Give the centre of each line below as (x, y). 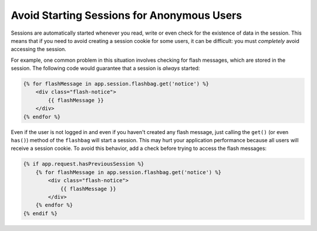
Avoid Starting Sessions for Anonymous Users (127, 15)
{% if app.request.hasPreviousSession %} (84, 164)
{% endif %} (41, 213)
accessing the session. (39, 49)
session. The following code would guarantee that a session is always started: (105, 68)
